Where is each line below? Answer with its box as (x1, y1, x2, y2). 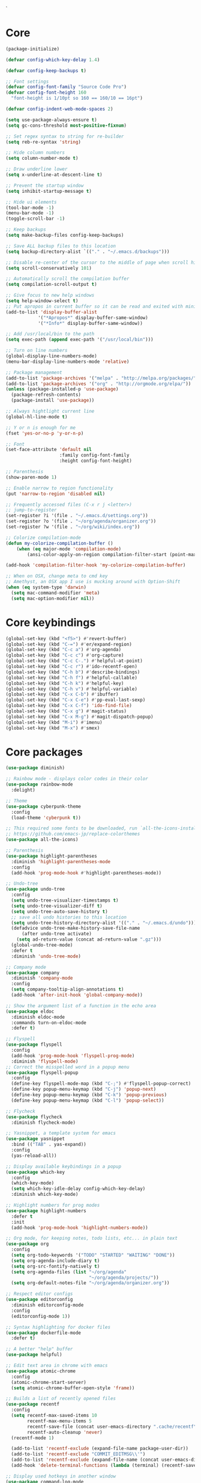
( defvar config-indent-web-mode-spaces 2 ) (5, 106, 113, 112)
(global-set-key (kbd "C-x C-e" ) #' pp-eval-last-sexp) (5, 697, 146, 703)
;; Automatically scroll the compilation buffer (5, 276, 130, 282)
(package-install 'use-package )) (11, 398, 95, 404)
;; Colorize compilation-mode (5, 535, 82, 541)
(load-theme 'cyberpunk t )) (11, 814, 82, 820)
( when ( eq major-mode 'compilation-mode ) (16, 546, 121, 552)
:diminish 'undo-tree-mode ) (11, 953, 82, 959)
